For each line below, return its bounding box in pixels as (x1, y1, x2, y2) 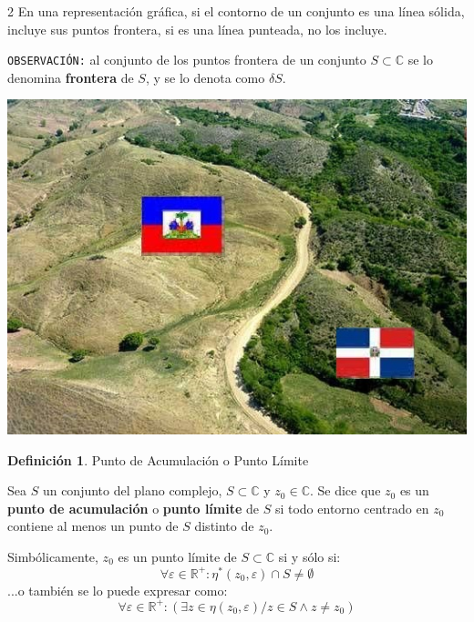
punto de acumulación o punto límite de (7, 498, 260, 517)
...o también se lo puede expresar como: (7, 580, 228, 599)
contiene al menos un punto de (7, 516, 179, 535)
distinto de (194, 516, 254, 535)
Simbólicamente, (7, 546, 98, 566)
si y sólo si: (278, 546, 341, 566)
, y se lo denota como (145, 67, 265, 87)
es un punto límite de (118, 546, 237, 566)
